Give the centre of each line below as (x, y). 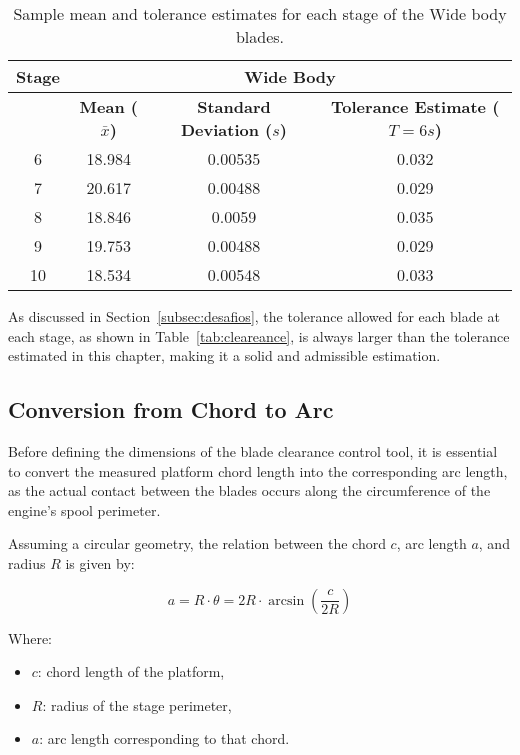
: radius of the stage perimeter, (137, 704)
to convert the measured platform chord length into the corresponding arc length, (258, 470)
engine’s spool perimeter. (84, 509)
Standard (234, 106)
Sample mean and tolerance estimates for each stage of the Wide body (260, 13)
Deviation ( (227, 129)
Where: (30, 637)
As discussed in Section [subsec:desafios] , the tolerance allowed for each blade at (254, 316)
